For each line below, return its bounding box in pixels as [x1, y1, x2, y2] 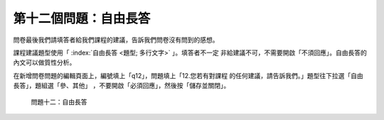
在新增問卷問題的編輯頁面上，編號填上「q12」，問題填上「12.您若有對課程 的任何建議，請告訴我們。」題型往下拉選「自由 [13, 71, 364, 80]
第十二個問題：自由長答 [13, 11, 151, 26]
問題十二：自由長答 [31, 97, 87, 106]
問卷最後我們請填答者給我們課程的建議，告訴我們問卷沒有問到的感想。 [13, 36, 219, 44]
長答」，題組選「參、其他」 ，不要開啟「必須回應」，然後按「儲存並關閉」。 [13, 82, 230, 90]
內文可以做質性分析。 [13, 58, 76, 67]
